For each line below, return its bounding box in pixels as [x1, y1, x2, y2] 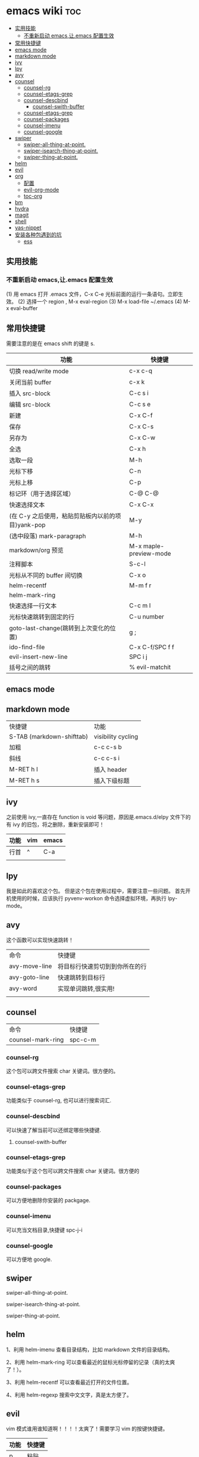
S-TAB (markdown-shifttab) [9, 732, 88, 740]
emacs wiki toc [6, 4, 82, 18]
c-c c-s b [94, 743, 122, 751]
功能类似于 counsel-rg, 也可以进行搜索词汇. [6, 1097, 111, 1104]
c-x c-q [129, 367, 153, 375]
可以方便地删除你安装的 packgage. [6, 1197, 91, 1204]
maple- [143, 542, 165, 550]
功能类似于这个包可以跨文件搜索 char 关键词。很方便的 [6, 1168, 140, 1175]
